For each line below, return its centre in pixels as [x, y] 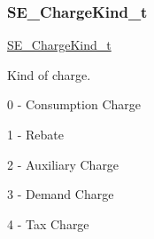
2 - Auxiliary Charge [63, 164]
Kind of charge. [49, 74]
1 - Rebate [35, 134]
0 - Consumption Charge [74, 104]
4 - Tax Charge [48, 223]
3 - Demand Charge [61, 194]
